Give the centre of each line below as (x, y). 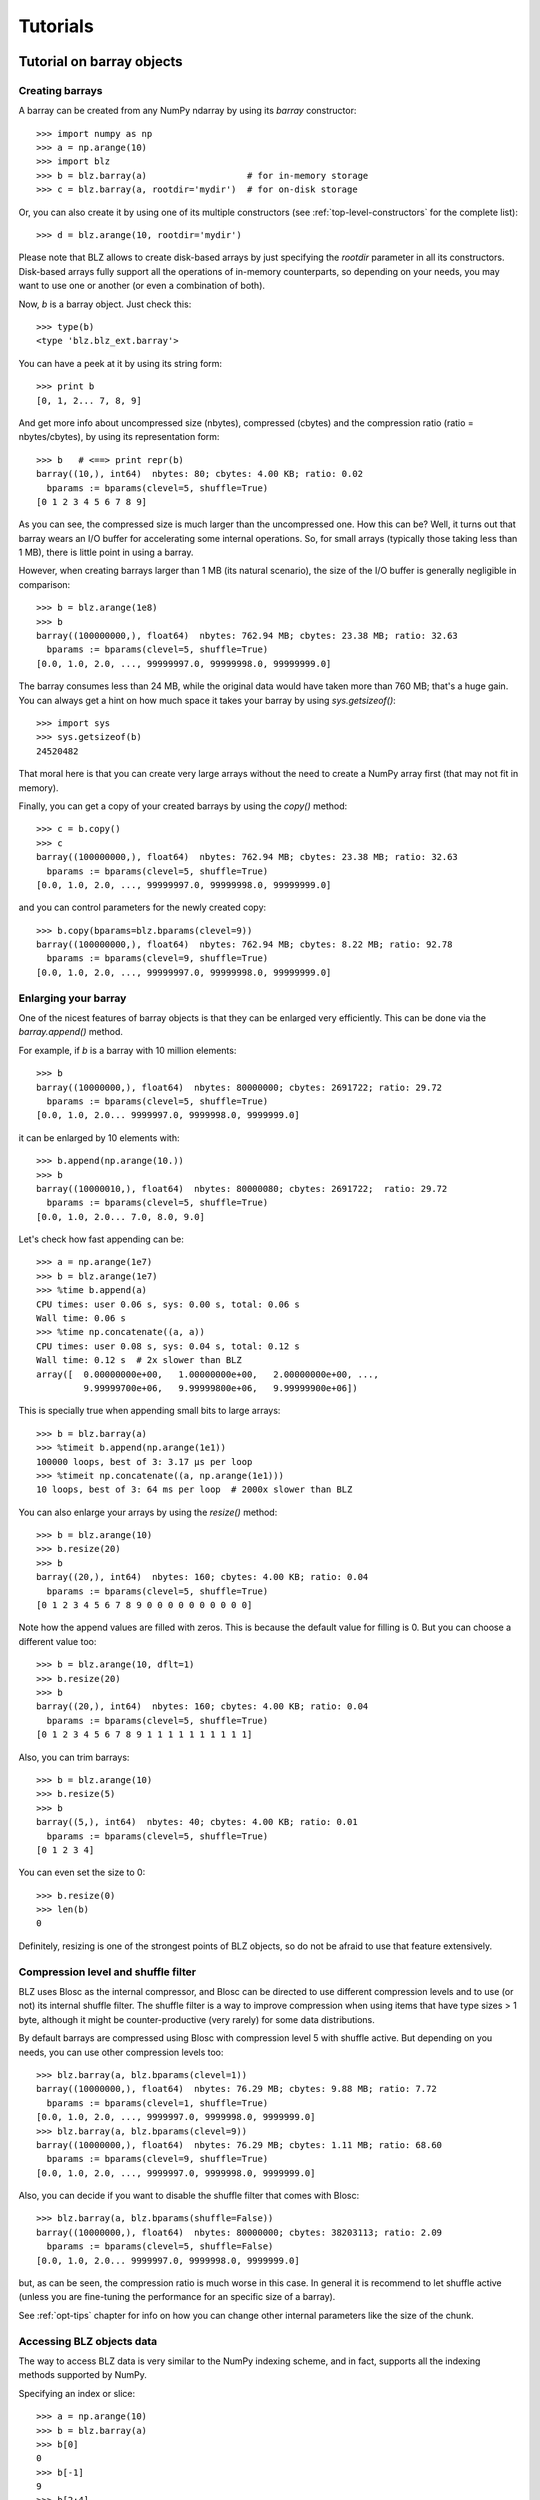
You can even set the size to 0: (82, 1872)
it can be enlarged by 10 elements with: (99, 1137)
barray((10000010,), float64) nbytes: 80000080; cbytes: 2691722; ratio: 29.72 (242, 1188)
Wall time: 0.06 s (81, 1318)
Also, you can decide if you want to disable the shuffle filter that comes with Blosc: (189, 2196)
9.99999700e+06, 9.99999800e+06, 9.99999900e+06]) (221, 1388)
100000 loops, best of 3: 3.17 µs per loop (144, 1461)
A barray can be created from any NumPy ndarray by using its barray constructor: (187, 111)
